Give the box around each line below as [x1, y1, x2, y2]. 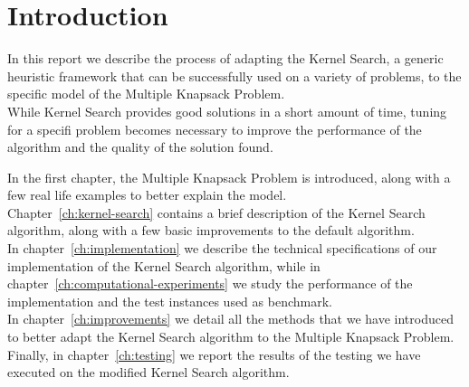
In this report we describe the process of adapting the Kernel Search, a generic [7, 49, 444, 68]
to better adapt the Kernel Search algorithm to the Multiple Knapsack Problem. [7, 327, 455, 346]
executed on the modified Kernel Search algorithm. [7, 363, 290, 382]
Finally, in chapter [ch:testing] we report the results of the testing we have [7, 345, 421, 363]
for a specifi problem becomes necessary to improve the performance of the [7, 119, 422, 138]
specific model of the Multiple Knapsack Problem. [7, 84, 285, 103]
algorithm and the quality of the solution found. [7, 137, 273, 156]
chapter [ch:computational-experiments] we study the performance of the [7, 274, 413, 293]
